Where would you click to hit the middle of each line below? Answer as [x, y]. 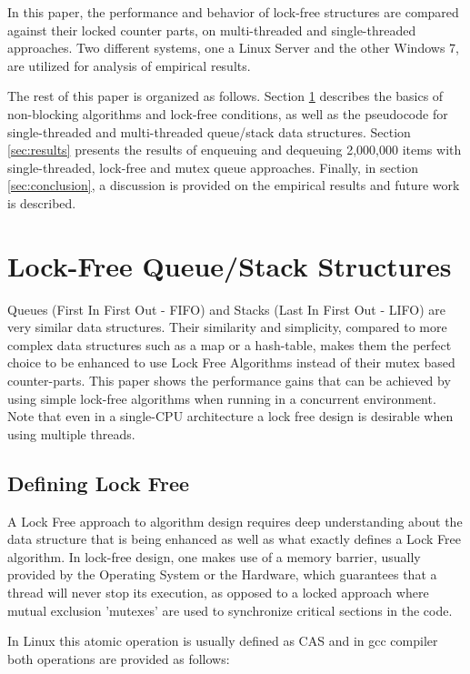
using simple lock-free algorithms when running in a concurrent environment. [222, 398]
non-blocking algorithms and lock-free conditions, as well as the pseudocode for [228, 113]
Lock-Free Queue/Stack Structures [230, 265]
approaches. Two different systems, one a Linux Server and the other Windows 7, [233, 48]
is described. [42, 202]
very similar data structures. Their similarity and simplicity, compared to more [227, 327]
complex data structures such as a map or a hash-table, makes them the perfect [230, 344]
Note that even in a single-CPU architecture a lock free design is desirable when [230, 416]
